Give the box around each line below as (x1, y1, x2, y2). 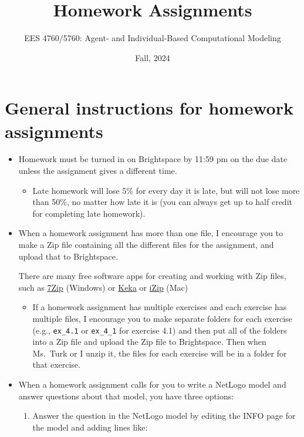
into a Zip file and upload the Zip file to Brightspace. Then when (32, 335, 266, 348)
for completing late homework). (32, 207, 146, 219)
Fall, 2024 (135, 51, 170, 63)
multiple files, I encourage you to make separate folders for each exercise (32, 312, 292, 324)
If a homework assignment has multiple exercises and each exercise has (32, 301, 287, 313)
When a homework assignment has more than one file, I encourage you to (18, 227, 283, 239)
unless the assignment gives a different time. (18, 164, 177, 177)
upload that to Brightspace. (18, 250, 118, 262)
